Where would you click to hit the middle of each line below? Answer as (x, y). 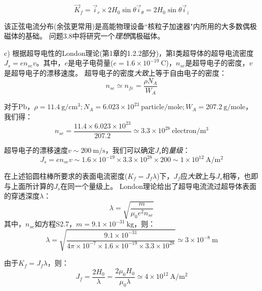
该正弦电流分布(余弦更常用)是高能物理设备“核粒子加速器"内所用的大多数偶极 (130, 26)
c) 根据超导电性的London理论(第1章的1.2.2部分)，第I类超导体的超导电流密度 (129, 53)
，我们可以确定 (130, 150)
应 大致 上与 (198, 176)
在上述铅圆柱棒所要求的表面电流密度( (66, 176)
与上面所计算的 (29, 186)
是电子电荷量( (91, 63)
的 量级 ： (176, 150)
